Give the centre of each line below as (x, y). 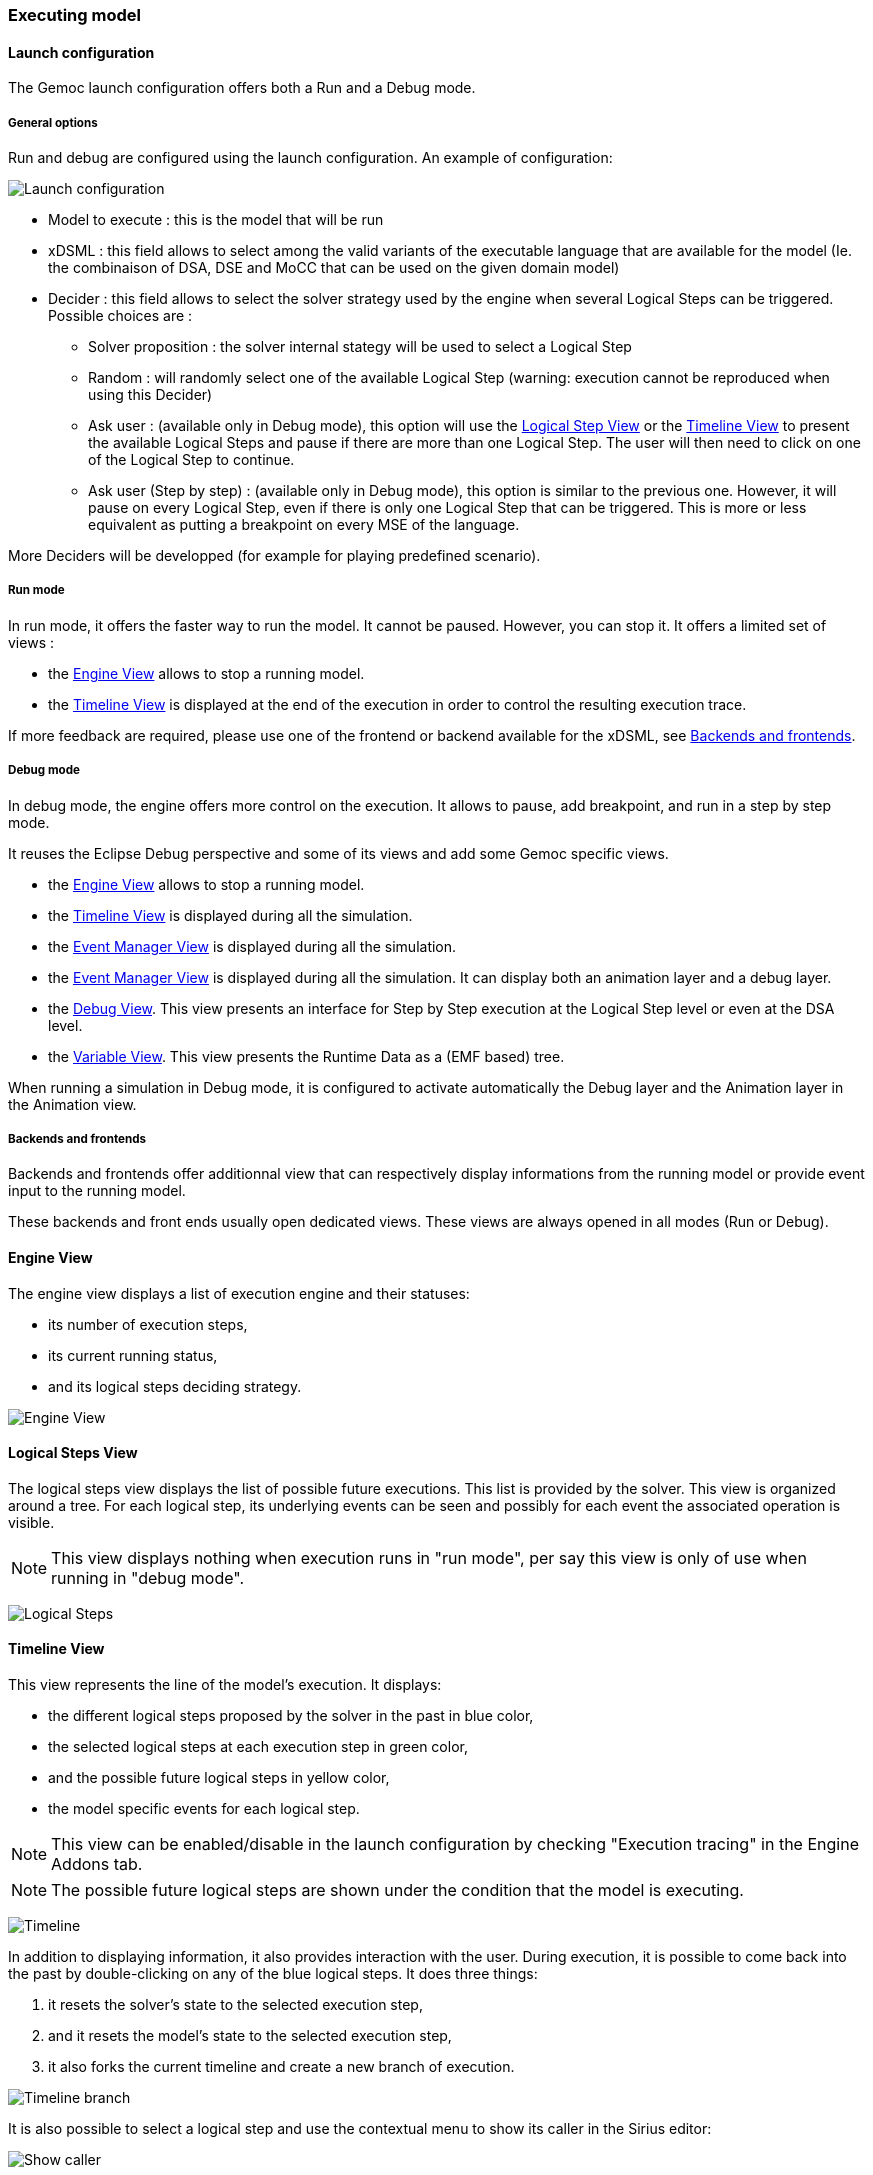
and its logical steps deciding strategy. (175, 1386)
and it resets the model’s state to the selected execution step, (250, 2035)
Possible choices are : (120, 315)
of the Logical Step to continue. (191, 459)
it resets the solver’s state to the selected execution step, (235, 2004)
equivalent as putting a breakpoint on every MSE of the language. (304, 524)
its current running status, (133, 1355)
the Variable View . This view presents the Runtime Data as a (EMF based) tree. (306, 1056)
